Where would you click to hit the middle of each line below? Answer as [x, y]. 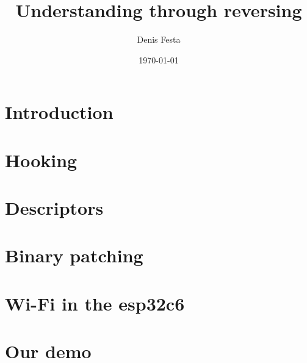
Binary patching [74, 255]
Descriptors [54, 208]
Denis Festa [159, 39]
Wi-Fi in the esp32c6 [95, 303]
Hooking [41, 160]
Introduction [59, 112]
